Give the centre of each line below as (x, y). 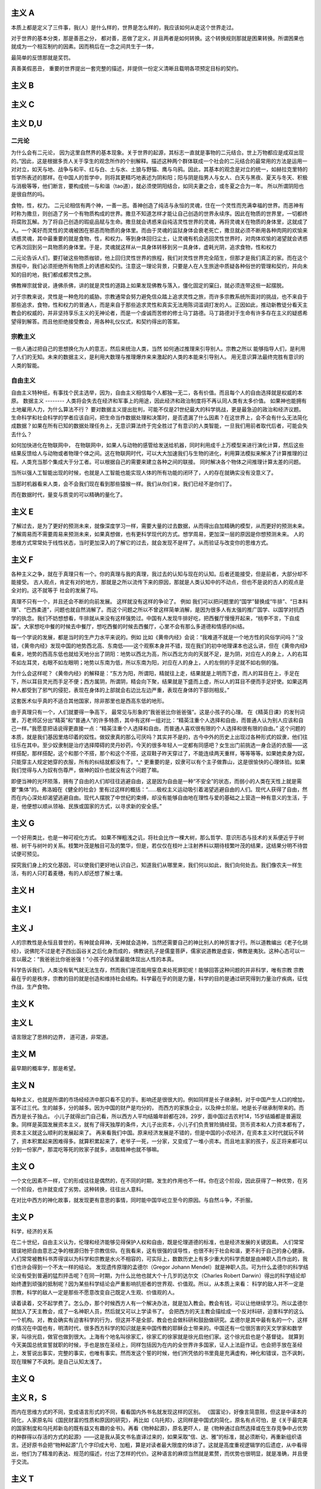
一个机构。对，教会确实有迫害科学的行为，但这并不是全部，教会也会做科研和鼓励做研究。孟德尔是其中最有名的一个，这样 (159, 1320)
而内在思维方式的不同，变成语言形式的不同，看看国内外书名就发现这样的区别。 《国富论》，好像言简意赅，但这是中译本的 (159, 1412)
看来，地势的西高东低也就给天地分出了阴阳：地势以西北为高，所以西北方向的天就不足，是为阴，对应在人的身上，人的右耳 (159, 654)
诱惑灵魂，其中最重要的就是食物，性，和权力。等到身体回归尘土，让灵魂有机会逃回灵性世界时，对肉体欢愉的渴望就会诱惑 (159, 239)
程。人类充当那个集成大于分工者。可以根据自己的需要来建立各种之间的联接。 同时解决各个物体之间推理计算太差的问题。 (158, 462)
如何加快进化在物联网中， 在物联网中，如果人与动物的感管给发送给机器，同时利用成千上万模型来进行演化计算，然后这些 (158, 445)
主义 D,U (27, 123)
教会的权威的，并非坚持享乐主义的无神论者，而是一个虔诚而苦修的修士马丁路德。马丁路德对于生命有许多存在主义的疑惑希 (159, 313)
